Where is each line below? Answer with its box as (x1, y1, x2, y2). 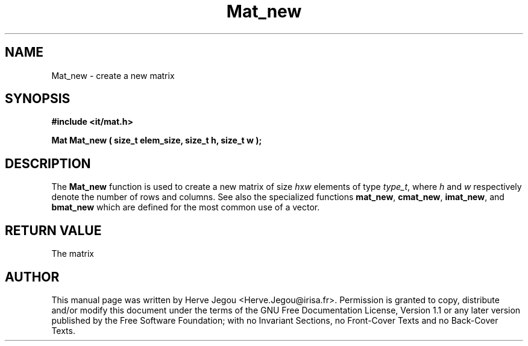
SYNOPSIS (5, 91, 71, 107)
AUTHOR (5, 269, 60, 285)
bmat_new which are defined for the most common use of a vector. (51, 202, 320, 213)
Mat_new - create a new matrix (51, 70, 175, 81)
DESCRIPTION (5, 156, 91, 171)
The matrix (51, 248, 94, 259)
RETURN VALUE (5, 222, 102, 238)
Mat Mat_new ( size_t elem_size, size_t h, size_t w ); (51, 135, 262, 146)
